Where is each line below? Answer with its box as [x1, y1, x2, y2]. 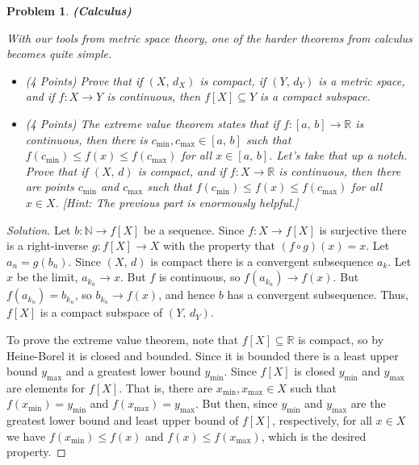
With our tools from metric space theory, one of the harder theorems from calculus [6, 29, 413, 46]
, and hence [158, 286, 216, 303]
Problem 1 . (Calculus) [6, 2, 132, 19]
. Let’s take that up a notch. [268, 147, 408, 164]
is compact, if [199, 72, 266, 89]
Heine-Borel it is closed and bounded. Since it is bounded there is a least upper [6, 347, 399, 363]
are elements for [6, 379, 86, 396]
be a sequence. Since [144, 221, 245, 238]
